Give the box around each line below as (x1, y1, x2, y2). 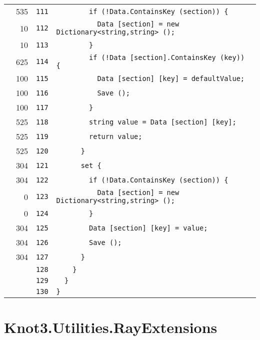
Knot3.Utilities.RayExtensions (4, 317, 217, 337)
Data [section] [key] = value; (89, 223, 208, 232)
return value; (89, 132, 142, 140)
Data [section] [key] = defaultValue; (97, 74, 245, 82)
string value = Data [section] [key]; (89, 117, 236, 126)
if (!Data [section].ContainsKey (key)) (89, 53, 245, 61)
